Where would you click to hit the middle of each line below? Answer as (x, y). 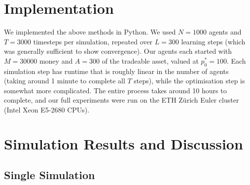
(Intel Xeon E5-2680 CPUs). (47, 110)
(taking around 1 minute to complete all (65, 81)
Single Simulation (50, 175)
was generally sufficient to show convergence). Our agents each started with (118, 51)
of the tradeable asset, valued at (150, 60)
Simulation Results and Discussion (124, 143)
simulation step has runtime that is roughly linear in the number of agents (116, 71)
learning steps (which (213, 41)
